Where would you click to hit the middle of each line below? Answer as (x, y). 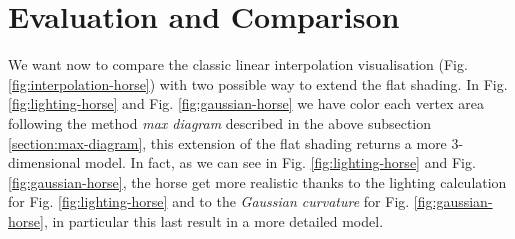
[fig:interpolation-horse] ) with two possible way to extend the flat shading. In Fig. (258, 83)
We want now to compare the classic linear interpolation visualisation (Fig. (238, 64)
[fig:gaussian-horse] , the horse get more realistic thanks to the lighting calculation (257, 181)
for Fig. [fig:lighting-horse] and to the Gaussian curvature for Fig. (209, 201)
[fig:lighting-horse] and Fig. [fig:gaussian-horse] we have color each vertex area (246, 103)
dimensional (44, 162)
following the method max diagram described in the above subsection (220, 122)
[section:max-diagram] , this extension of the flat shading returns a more (227, 142)
